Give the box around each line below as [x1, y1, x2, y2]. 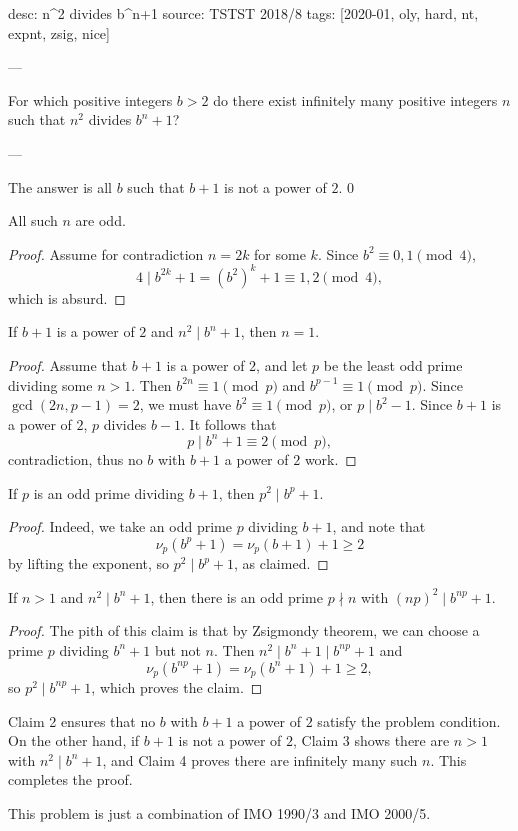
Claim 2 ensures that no [8, 710, 156, 731]
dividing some [8, 374, 93, 395]
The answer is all [8, 176, 113, 197]
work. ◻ [304, 448, 357, 469]
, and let [256, 355, 308, 376]
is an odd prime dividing [33, 482, 184, 503]
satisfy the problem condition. [317, 710, 501, 731]
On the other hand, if [8, 730, 140, 751]
